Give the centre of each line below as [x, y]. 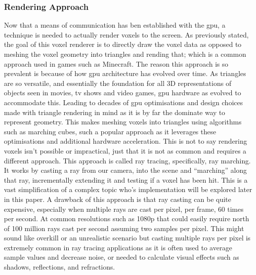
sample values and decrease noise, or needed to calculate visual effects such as [122, 257]
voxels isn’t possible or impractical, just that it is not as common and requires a [125, 150]
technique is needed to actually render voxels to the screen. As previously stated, [127, 34]
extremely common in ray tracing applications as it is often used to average [118, 247]
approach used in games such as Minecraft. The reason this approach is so [116, 63]
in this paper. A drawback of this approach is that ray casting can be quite [118, 199]
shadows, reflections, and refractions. [60, 267]
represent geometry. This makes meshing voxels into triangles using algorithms [123, 122]
